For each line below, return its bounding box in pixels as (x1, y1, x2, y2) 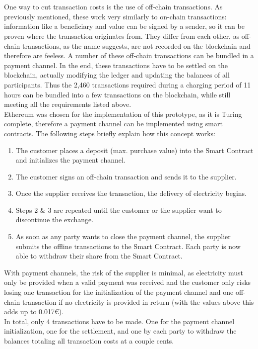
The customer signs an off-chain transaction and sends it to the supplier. (15, 171, 237, 181)
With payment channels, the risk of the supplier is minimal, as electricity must (4, 267, 244, 277)
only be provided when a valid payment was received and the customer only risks (4, 277, 251, 287)
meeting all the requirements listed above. (4, 99, 131, 109)
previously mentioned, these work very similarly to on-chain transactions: (4, 11, 227, 21)
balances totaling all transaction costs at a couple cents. (4, 336, 174, 346)
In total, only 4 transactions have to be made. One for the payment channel (4, 316, 235, 326)
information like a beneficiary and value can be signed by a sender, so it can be (4, 21, 245, 31)
